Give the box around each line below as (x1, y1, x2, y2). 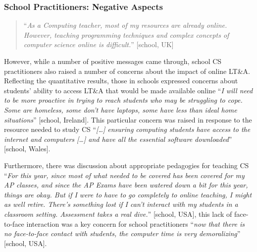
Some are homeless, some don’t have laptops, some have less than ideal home (4, 104, 237, 115)
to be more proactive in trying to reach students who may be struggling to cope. (4, 95, 243, 105)
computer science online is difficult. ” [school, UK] (23, 39, 174, 50)
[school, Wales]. (4, 143, 51, 154)
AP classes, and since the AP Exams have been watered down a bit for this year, (4, 180, 248, 190)
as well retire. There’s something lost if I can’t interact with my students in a (4, 199, 238, 209)
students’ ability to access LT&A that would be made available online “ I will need (4, 85, 253, 95)
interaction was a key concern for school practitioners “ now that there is (26, 218, 245, 229)
